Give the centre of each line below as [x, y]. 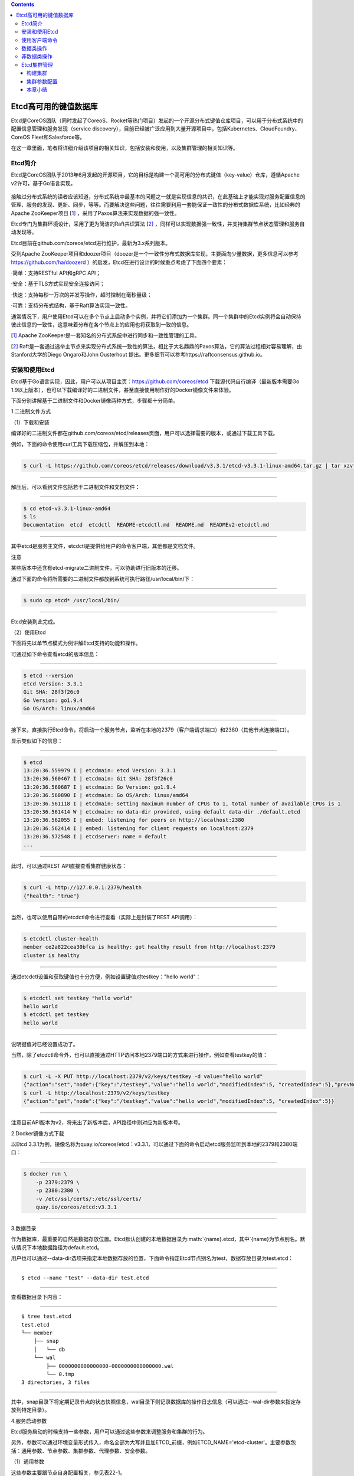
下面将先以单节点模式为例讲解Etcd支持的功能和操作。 [76, 643]
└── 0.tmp [60, 1374]
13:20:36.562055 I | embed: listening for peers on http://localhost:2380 [134, 820]
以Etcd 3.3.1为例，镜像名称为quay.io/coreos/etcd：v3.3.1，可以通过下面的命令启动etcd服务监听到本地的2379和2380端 [154, 1144]
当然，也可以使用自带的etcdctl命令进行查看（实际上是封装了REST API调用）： [104, 917]
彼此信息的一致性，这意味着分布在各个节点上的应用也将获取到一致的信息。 [101, 324]
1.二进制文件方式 [31, 412]
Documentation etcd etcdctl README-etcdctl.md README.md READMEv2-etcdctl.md [146, 525]
